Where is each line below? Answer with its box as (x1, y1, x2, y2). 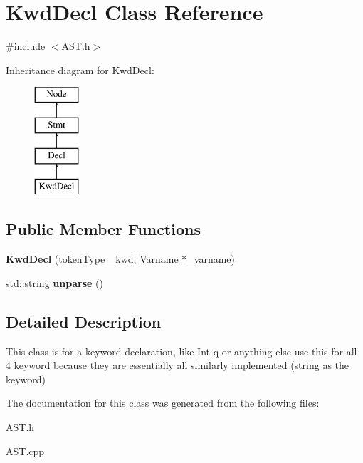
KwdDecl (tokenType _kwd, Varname (6, 251, 179, 266)
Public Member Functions (6, 218, 201, 240)
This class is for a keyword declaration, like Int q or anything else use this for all (6, 343, 357, 358)
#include (6, 38, 46, 53)
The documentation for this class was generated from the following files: (6, 395, 320, 410)
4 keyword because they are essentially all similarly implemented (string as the (6, 358, 349, 373)
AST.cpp (6, 443, 45, 458)
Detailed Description (6, 310, 162, 332)
